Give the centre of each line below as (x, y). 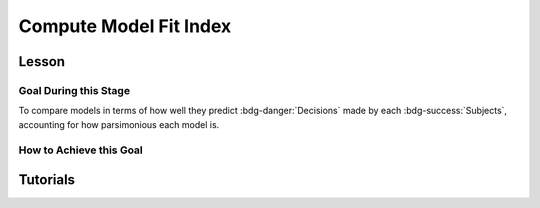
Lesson (41, 61)
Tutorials (46, 180)
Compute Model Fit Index (125, 26)
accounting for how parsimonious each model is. (119, 124)
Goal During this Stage (74, 90)
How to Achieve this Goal (81, 150)
